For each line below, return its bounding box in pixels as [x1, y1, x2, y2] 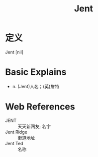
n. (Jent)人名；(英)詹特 [12, 83, 60, 89]
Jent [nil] [5, 49, 24, 55]
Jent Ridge [5, 129, 27, 135]
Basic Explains [5, 66, 67, 78]
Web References [5, 101, 76, 112]
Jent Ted [5, 140, 23, 146]
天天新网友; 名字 [17, 123, 51, 129]
